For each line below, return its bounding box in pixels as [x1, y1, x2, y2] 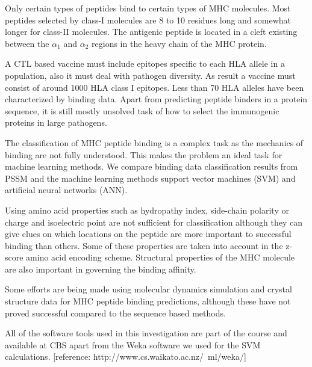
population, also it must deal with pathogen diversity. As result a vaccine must [5, 69, 296, 81]
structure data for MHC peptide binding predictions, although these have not [5, 295, 291, 307]
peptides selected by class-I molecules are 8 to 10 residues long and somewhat [5, 13, 292, 26]
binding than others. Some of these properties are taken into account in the [5, 239, 283, 251]
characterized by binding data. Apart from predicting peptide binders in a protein [5, 93, 308, 105]
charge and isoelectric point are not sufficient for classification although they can [5, 215, 302, 228]
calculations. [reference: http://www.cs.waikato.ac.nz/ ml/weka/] [5, 350, 246, 363]
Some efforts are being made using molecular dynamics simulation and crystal [5, 283, 292, 295]
